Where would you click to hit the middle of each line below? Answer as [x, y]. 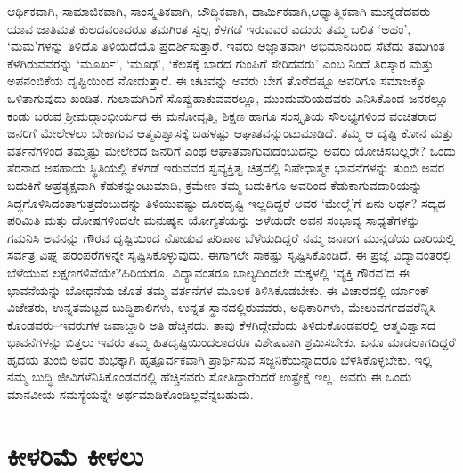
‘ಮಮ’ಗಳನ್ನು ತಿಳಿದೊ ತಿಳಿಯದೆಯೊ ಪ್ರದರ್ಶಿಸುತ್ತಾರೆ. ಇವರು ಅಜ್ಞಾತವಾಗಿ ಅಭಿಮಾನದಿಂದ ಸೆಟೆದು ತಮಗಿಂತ [226, 46]
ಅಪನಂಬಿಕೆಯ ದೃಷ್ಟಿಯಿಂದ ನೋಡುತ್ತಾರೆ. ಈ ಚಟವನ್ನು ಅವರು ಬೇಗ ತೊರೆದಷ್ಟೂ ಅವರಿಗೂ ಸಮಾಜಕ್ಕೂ [217, 80]
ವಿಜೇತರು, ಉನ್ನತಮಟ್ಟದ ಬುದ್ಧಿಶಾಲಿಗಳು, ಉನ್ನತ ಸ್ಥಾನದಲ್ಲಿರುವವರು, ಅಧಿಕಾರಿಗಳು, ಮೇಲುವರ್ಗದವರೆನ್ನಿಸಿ [222, 307]
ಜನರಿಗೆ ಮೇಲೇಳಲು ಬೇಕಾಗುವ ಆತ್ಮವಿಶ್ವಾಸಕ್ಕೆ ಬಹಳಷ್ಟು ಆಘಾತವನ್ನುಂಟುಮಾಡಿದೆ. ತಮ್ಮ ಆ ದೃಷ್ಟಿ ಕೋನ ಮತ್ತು [231, 133]
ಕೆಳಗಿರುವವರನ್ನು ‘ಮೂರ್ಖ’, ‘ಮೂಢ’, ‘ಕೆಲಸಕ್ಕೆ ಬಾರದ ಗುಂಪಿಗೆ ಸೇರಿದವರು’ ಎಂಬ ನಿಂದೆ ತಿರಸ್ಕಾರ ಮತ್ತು [220, 63]
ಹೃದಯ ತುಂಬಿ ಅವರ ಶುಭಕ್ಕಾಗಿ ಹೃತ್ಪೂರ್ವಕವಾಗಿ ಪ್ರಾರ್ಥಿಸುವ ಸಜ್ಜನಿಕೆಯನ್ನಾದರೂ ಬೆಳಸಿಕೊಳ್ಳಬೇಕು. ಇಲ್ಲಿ [220, 359]
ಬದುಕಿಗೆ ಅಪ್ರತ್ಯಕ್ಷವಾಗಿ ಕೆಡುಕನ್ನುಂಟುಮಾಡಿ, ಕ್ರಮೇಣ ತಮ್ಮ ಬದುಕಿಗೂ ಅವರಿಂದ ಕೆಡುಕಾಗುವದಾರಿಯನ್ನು [215, 184]
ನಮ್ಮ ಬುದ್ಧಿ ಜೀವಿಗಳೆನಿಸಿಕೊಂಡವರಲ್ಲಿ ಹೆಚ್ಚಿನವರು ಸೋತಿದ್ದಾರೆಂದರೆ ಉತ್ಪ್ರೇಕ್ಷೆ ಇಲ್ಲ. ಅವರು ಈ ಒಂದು [210, 377]
